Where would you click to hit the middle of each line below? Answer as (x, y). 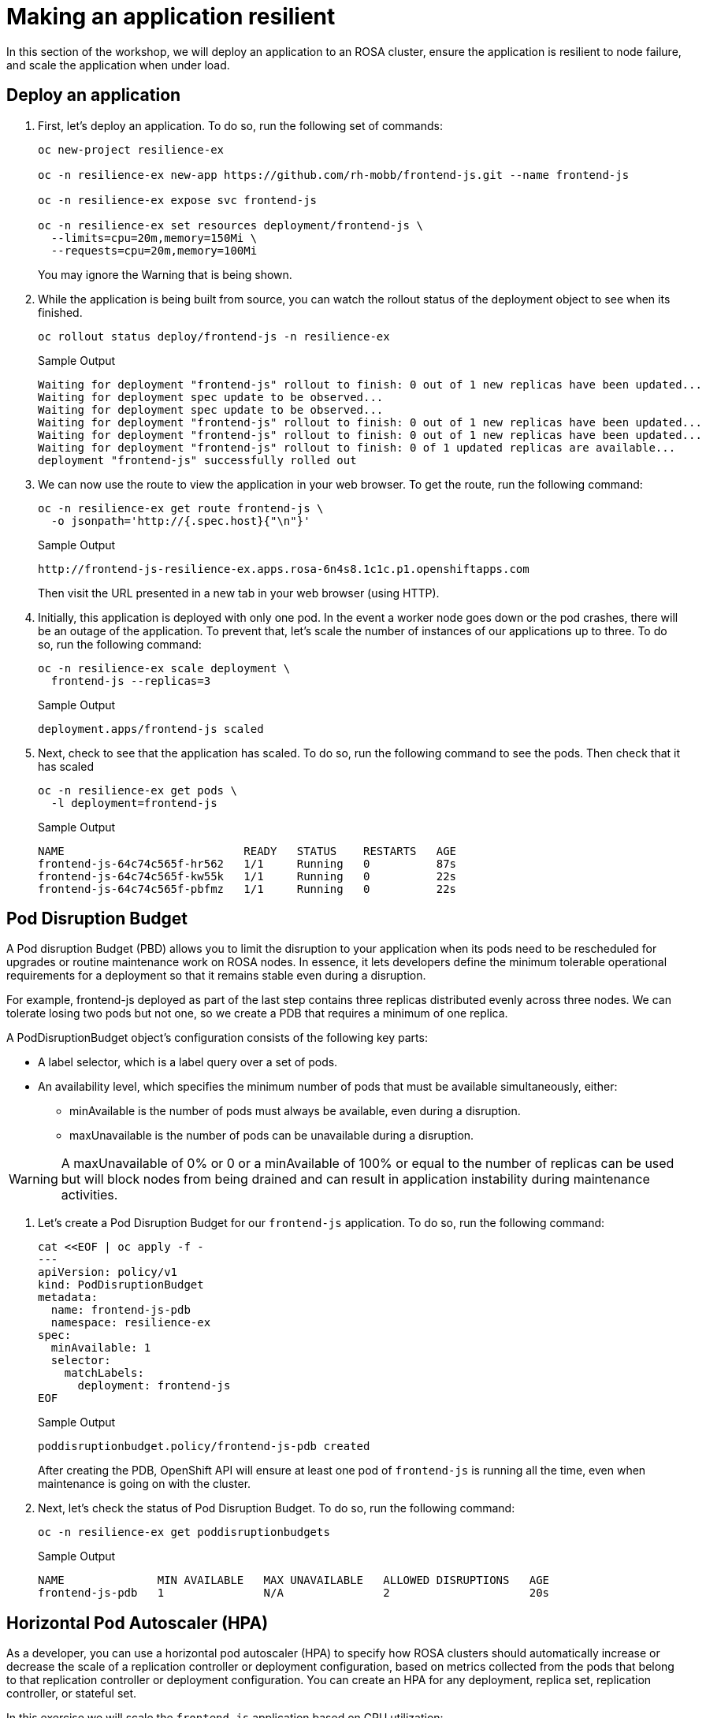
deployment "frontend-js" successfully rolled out (197, 460)
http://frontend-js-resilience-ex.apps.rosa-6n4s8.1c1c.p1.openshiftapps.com (284, 569)
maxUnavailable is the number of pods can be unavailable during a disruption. (272, 1136)
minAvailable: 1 (101, 1348)
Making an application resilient (171, 17)
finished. (60, 312)
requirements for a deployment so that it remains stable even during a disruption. (216, 976)
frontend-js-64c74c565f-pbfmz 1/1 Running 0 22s (247, 889)
